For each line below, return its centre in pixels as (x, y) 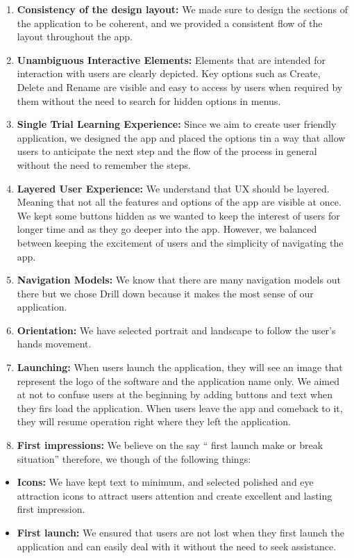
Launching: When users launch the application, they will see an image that (180, 367)
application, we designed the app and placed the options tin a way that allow (181, 137)
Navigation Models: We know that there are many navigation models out (179, 280)
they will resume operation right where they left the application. (154, 421)
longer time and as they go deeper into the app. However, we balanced (167, 229)
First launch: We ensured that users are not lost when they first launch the (180, 532)
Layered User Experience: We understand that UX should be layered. (173, 188)
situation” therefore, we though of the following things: (134, 458)
